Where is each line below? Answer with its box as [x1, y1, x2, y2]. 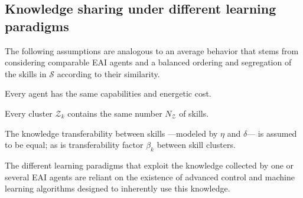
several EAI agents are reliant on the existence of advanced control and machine [5, 170, 295, 183]
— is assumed [247, 127, 297, 139]
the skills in [5, 67, 47, 80]
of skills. [179, 107, 209, 119]
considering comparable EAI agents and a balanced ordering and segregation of [5, 56, 292, 68]
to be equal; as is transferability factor [5, 138, 144, 151]
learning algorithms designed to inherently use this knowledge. [5, 182, 230, 194]
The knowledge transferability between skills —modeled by [5, 127, 218, 139]
